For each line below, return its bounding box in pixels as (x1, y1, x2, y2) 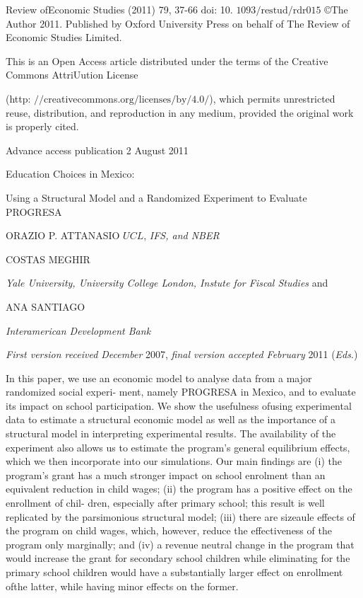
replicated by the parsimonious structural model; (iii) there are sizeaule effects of (6, 509, 355, 524)
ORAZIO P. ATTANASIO (6, 228, 120, 243)
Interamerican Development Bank (6, 323, 151, 338)
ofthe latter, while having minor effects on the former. (6, 578, 239, 593)
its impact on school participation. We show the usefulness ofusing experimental (6, 398, 352, 413)
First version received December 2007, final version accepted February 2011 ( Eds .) (6, 347, 358, 362)
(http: (6, 91, 31, 105)
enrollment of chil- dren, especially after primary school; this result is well (6, 495, 325, 510)
